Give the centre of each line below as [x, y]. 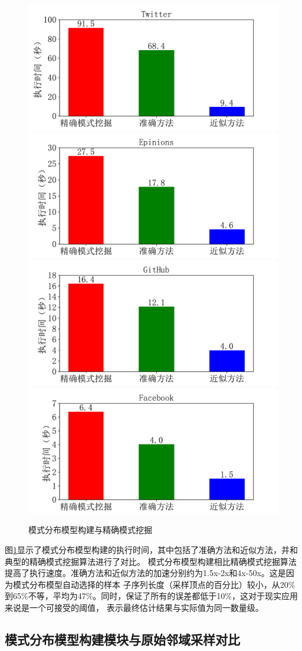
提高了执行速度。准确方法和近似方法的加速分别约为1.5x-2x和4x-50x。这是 [145, 573]
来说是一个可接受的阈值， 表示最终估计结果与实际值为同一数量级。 [134, 607]
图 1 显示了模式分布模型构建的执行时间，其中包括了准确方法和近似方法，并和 [151, 549]
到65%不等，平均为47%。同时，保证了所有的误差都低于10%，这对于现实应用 [151, 596]
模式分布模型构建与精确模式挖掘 [90, 530]
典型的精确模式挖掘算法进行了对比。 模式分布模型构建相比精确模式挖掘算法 [151, 561]
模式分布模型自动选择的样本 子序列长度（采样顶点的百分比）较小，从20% [154, 584]
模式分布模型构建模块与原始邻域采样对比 [122, 639]
